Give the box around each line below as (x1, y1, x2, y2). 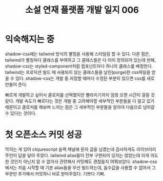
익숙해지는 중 (5, 34, 55, 45)
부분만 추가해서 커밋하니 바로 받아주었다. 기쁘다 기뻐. (5, 171, 105, 177)
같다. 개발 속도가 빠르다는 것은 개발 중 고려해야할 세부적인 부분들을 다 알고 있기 (5, 98, 155, 104)
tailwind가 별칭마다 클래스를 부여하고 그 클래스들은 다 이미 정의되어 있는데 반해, (5, 57, 156, 63)
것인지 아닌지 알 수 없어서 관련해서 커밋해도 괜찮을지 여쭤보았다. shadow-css (10, 158, 157, 164)
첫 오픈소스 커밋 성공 (5, 129, 82, 140)
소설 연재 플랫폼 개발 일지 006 (25, 4, 139, 16)
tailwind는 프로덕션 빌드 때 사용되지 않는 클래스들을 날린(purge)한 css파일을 (5, 69, 151, 75)
